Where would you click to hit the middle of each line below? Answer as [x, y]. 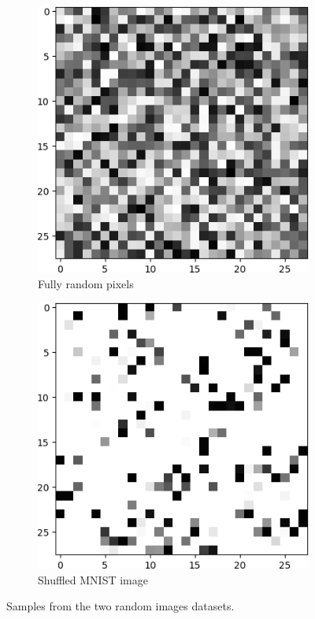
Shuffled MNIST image [93, 579]
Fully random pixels [86, 283]
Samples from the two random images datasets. [120, 606]
